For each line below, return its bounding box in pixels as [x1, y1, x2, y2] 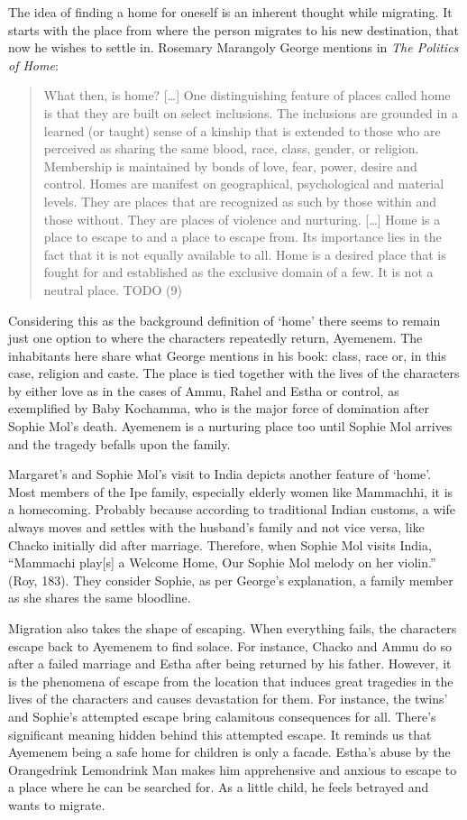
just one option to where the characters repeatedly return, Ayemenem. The [8, 328, 423, 347]
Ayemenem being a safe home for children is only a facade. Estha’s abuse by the [8, 742, 451, 761]
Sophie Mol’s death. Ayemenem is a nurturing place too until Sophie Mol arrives [8, 417, 453, 436]
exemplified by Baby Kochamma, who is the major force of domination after [8, 399, 430, 418]
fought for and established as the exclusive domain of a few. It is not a [43, 263, 434, 281]
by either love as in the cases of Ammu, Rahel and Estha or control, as [8, 381, 399, 400]
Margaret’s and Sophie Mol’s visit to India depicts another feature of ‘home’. [8, 465, 432, 484]
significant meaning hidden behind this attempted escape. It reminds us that [8, 724, 432, 743]
